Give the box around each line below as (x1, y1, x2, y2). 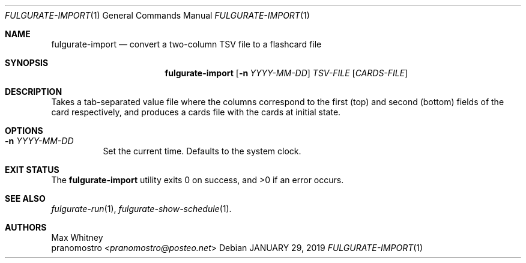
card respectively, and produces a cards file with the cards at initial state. (51, 107, 341, 117)
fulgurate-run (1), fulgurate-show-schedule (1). (51, 204, 232, 214)
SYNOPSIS (5, 58, 49, 68)
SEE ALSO (5, 193, 46, 204)
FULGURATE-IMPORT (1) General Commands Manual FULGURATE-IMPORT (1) (5, 10, 310, 20)
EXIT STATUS (5, 165, 59, 175)
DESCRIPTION (5, 86, 62, 97)
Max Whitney (51, 232, 103, 243)
